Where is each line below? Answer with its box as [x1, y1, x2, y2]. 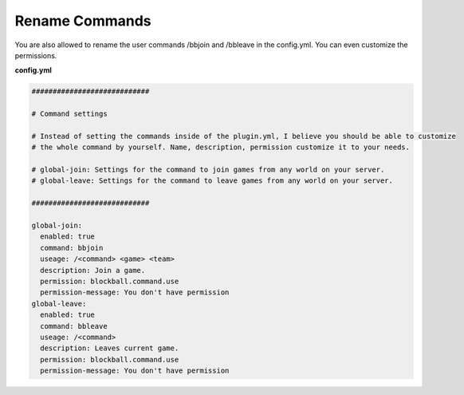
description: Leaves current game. [40, 344, 179, 353]
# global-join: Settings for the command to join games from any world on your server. [31, 165, 385, 175]
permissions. [14, 50, 57, 60]
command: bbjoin [40, 243, 104, 252]
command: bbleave [40, 322, 108, 330]
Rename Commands [14, 12, 151, 30]
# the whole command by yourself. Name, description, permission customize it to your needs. [31, 143, 411, 152]
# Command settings [31, 109, 108, 119]
